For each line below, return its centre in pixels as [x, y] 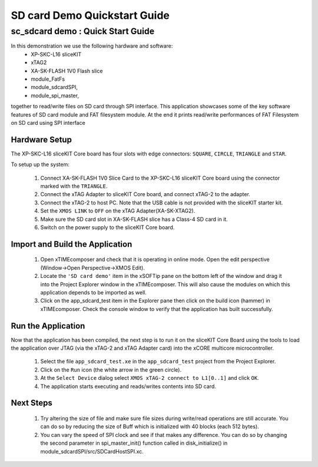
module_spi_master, [55, 95]
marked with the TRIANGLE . [74, 186]
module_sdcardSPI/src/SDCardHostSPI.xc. [92, 451]
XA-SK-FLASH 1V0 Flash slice [67, 71]
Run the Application [48, 326]
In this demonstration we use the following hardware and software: [92, 46]
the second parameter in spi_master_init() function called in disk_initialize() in [134, 443]
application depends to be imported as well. [94, 292]
